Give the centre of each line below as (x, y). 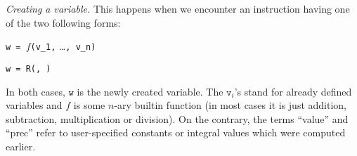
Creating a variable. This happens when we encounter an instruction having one (178, 8)
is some (89, 105)
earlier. (21, 146)
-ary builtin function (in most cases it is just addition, (230, 105)
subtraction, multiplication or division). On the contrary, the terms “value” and (177, 118)
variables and (34, 105)
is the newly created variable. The (150, 91)
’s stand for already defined (293, 91)
